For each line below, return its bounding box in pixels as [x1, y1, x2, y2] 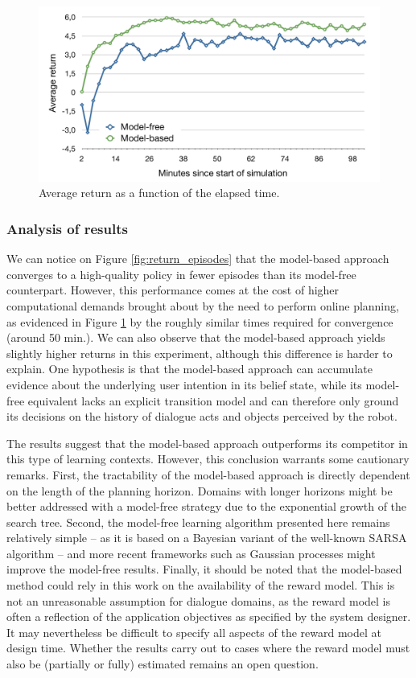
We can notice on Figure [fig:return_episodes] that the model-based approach [6, 250, 389, 267]
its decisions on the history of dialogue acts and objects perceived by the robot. [6, 408, 397, 425]
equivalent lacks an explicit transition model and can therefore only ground [27, 392, 399, 409]
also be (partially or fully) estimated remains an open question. [6, 655, 319, 672]
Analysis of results [6, 218, 128, 238]
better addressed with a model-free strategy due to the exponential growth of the [6, 498, 407, 515]
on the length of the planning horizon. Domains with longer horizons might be [6, 482, 393, 499]
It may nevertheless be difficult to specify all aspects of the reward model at [6, 623, 381, 640]
